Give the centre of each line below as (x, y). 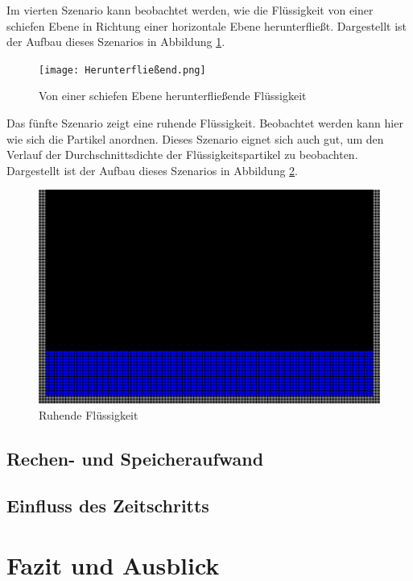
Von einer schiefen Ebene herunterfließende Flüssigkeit (173, 96)
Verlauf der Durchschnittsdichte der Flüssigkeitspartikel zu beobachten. (182, 155)
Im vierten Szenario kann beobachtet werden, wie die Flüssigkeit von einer (190, 10)
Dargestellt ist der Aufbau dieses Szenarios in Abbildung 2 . (153, 170)
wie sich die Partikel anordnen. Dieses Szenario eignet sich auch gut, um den (195, 138)
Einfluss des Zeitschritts (108, 506)
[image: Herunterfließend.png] (122, 70)
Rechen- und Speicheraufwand (135, 458)
